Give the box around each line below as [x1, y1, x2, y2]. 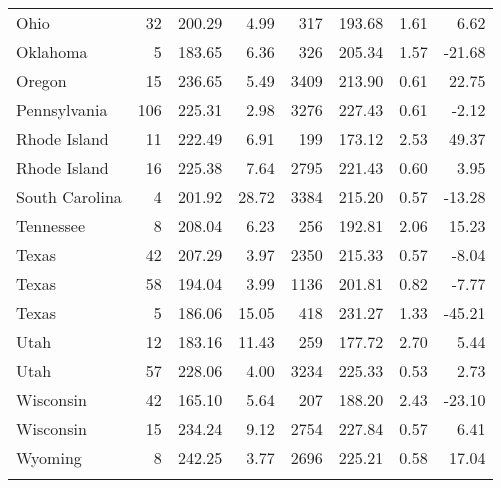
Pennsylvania [16, 98, 108, 121]
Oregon [16, 69, 67, 92]
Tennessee [16, 214, 86, 237]
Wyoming [16, 446, 82, 469]
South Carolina [16, 185, 122, 208]
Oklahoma [16, 40, 88, 63]
